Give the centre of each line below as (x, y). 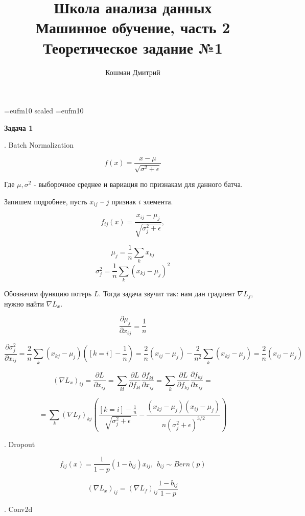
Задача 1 (19, 127)
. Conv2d (18, 509)
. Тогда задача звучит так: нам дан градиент (167, 294)
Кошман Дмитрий (133, 72)
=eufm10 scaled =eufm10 (44, 111)
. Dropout (20, 444)
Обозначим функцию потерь (48, 294)
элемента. (158, 201)
